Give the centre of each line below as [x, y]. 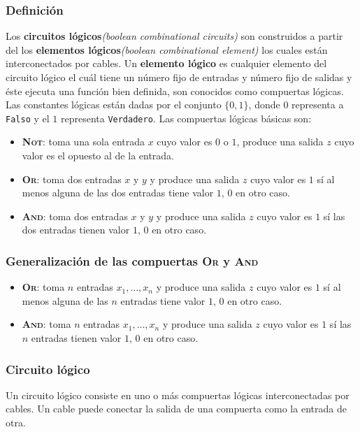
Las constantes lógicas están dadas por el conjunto [114, 105]
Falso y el [28, 118]
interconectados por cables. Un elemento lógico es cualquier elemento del [166, 63]
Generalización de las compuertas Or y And [132, 260]
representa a [318, 105]
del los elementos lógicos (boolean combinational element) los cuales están [167, 49]
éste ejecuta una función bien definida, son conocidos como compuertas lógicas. [175, 91]
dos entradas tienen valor [76, 230]
